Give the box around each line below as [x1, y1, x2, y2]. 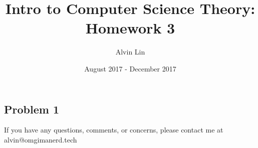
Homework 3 [85, 17, 175, 38]
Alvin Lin [115, 46, 145, 57]
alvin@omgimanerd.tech [4, 134, 77, 144]
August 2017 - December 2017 [84, 63, 176, 73]
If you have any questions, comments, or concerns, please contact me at [4, 124, 223, 135]
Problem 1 [4, 101, 59, 116]
